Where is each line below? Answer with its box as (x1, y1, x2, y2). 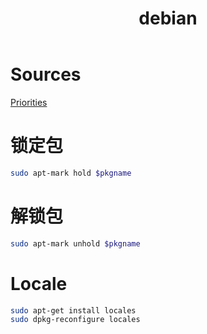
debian (138, 7, 198, 30)
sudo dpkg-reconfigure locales (10, 315, 141, 325)
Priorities (10, 96, 48, 108)
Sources (10, 63, 82, 86)
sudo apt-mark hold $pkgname (10, 168, 132, 178)
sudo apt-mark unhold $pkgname (10, 238, 141, 249)
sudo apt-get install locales (10, 305, 137, 316)
